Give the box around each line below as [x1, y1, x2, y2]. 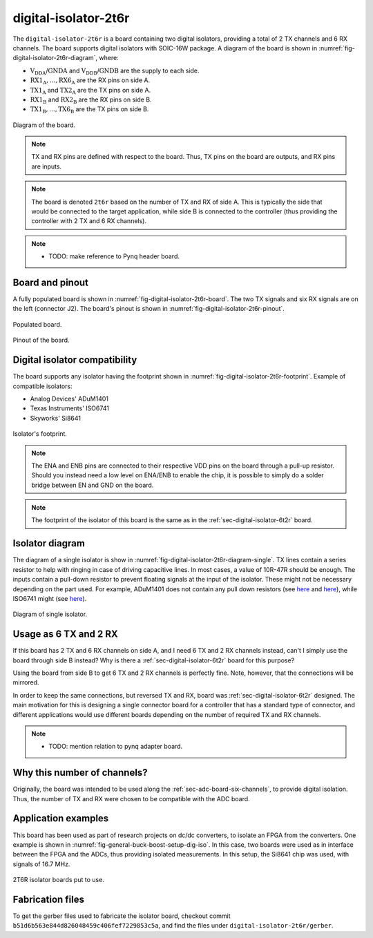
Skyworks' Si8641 [30, 414, 82, 422]
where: [99, 54, 119, 62]
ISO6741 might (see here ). [12, 594, 87, 602]
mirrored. [12, 678, 39, 687]
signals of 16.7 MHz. [12, 860, 70, 868]
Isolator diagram [12, 537, 86, 549]
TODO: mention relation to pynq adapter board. [48, 743, 183, 751]
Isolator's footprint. [12, 430, 67, 438]
